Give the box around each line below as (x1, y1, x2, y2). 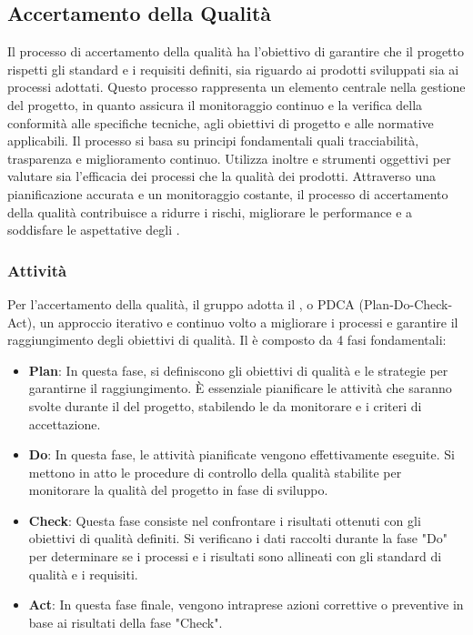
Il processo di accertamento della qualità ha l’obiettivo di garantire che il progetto (7, 42, 465, 61)
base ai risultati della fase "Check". (28, 612, 223, 631)
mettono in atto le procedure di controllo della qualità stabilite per (28, 462, 402, 481)
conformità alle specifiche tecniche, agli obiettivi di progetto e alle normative (7, 113, 434, 132)
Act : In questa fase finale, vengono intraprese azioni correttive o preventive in (28, 595, 464, 614)
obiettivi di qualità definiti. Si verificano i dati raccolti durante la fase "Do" (28, 529, 448, 548)
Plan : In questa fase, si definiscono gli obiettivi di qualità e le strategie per (28, 360, 448, 379)
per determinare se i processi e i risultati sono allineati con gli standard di (28, 547, 442, 566)
